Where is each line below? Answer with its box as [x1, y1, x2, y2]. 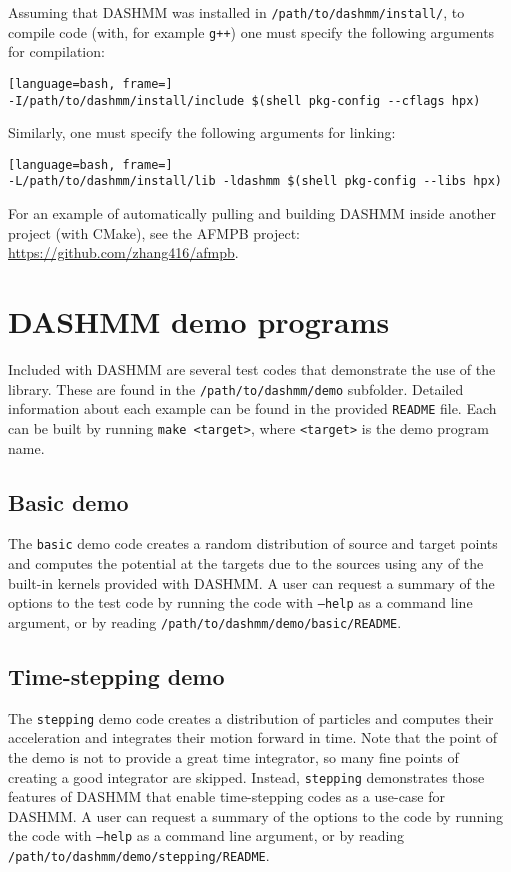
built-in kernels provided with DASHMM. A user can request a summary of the [8, 572, 495, 593]
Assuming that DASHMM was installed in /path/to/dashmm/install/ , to [8, 2, 465, 22]
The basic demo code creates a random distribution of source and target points [8, 533, 498, 554]
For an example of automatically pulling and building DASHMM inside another [8, 203, 496, 224]
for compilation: [8, 41, 105, 62]
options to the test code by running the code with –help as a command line [8, 592, 473, 613]
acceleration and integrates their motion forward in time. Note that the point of [8, 727, 498, 748]
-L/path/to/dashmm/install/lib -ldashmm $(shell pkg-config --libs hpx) [8, 174, 502, 189]
